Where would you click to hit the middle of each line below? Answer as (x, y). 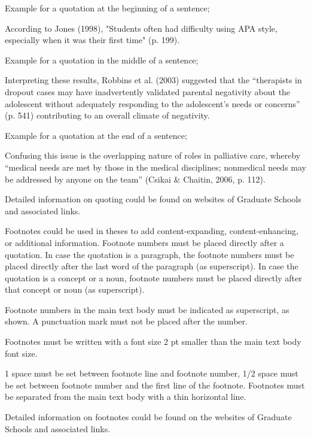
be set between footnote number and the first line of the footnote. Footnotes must (155, 385)
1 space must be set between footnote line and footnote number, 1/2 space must (152, 373)
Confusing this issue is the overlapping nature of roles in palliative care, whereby (153, 155)
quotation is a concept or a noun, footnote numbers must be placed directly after (153, 277)
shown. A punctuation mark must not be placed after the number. (126, 321)
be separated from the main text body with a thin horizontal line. (126, 397)
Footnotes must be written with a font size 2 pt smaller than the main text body (153, 342)
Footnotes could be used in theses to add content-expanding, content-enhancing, (152, 231)
